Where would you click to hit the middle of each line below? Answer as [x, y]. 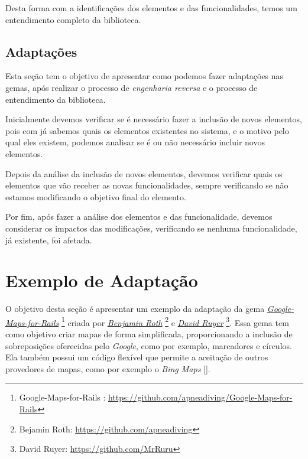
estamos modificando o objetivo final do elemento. [96, 196]
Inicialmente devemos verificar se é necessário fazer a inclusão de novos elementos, [154, 119]
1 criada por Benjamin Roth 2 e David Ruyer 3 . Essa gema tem [175, 321]
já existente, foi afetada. [49, 240]
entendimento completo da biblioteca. [73, 19]
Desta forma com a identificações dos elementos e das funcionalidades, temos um [151, 8]
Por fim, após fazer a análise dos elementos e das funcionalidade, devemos [139, 217]
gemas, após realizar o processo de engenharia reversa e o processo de [132, 87]
